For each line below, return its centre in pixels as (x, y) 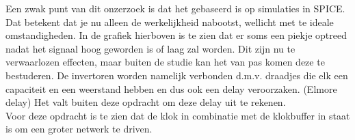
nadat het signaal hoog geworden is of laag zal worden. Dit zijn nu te (150, 48)
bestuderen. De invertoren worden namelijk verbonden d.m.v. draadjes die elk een (177, 75)
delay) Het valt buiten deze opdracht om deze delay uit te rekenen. (146, 102)
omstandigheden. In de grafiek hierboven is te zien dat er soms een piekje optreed (176, 35)
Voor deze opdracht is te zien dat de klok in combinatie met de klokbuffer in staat (178, 115)
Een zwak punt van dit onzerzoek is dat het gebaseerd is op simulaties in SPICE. (175, 8)
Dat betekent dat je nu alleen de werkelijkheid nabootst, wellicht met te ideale (170, 22)
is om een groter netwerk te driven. (79, 129)
